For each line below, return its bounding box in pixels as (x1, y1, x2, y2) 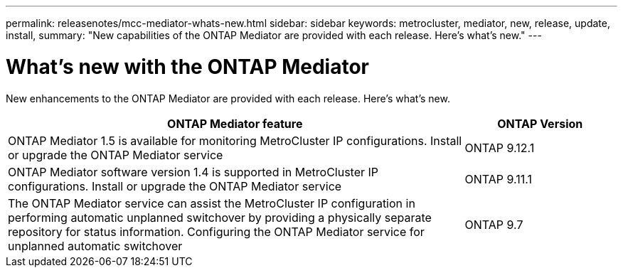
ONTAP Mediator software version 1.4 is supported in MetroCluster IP (8, 164, 379, 179)
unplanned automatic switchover (8, 238, 183, 253)
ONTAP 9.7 (464, 217, 523, 232)
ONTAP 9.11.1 (464, 171, 533, 186)
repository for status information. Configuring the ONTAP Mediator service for (8, 224, 425, 239)
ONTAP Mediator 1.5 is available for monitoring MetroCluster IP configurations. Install (8, 133, 462, 148)
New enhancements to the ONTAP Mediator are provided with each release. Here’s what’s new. (6, 92, 450, 105)
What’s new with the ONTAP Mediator (6, 54, 369, 79)
